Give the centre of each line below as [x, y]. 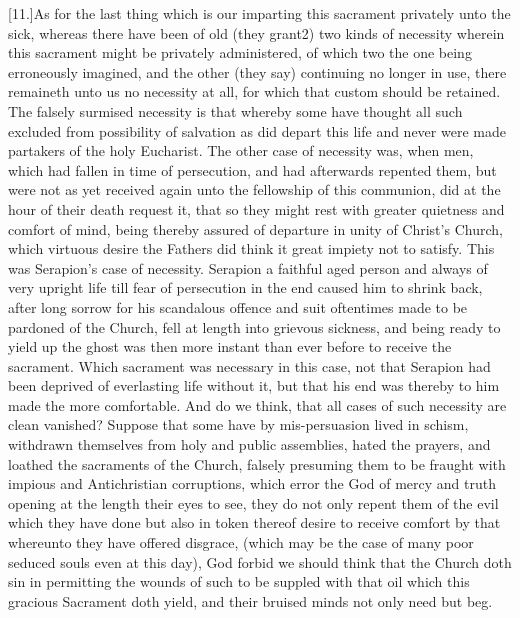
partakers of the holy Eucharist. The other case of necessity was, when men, [241, 150]
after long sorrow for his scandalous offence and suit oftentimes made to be [238, 306]
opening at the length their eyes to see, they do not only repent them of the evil [253, 502]
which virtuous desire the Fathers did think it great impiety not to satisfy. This [251, 248]
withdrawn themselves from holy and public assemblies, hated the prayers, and [249, 444]
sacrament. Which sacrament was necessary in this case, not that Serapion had [249, 365]
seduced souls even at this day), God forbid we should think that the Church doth [260, 561]
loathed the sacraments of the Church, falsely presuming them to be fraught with [257, 463]
